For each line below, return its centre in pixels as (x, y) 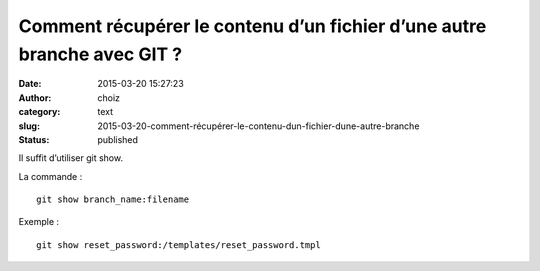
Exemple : (39, 222)
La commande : (50, 176)
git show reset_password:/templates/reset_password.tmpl (179, 244)
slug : (29, 126)
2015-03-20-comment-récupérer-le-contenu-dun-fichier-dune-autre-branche (258, 126)
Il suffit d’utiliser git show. (71, 158)
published (118, 139)
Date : (30, 84)
